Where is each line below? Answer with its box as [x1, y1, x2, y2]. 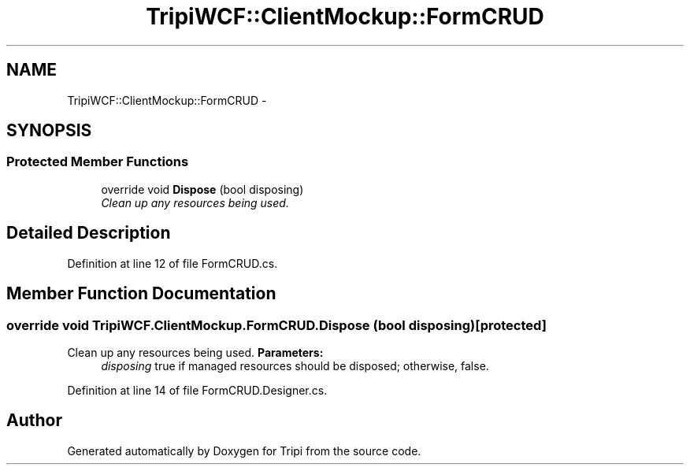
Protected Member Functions [6, 154, 189, 170]
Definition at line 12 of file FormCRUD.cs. [67, 256, 278, 270]
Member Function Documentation [6, 284, 276, 304]
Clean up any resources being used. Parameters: [67, 345, 324, 359]
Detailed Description [6, 223, 171, 243]
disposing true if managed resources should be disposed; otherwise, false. [101, 358, 489, 373]
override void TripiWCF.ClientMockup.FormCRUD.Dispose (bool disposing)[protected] [6, 317, 547, 333]
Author [6, 410, 62, 431]
